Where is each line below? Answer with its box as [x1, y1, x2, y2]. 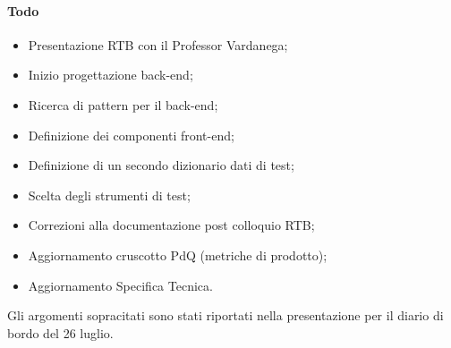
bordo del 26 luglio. [7, 323, 114, 342]
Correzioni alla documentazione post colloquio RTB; [28, 216, 315, 234]
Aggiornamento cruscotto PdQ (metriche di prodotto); [28, 245, 328, 264]
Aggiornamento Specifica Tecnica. [28, 276, 213, 294]
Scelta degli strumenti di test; [28, 185, 191, 204]
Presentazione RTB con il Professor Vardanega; [28, 35, 288, 54]
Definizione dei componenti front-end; [28, 125, 234, 144]
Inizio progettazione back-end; [28, 65, 193, 84]
